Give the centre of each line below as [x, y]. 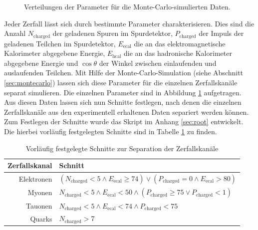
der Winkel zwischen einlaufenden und [158, 63]
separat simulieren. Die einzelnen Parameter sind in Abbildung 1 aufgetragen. [123, 92]
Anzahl [15, 33]
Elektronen [35, 179]
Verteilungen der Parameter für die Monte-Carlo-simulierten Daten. [127, 6]
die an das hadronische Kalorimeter [178, 53]
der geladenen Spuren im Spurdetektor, [113, 33]
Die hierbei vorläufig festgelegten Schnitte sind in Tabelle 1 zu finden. [111, 131]
